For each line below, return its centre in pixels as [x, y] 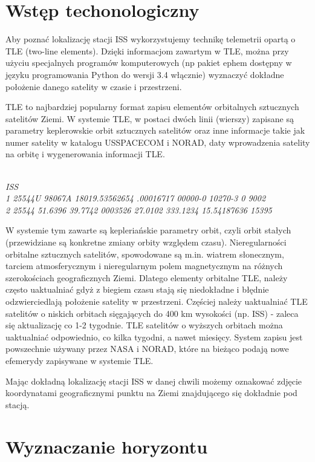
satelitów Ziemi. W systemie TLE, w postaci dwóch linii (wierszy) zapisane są [150, 118]
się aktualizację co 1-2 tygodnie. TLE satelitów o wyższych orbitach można [144, 325]
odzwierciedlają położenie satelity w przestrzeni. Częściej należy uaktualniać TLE [157, 301]
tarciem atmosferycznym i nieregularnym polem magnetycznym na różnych [144, 266]
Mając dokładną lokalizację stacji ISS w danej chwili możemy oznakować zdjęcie [154, 381]
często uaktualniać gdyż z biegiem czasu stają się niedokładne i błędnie [137, 289]
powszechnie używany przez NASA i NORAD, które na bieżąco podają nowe [147, 349]
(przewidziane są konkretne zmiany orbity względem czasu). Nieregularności [146, 242]
